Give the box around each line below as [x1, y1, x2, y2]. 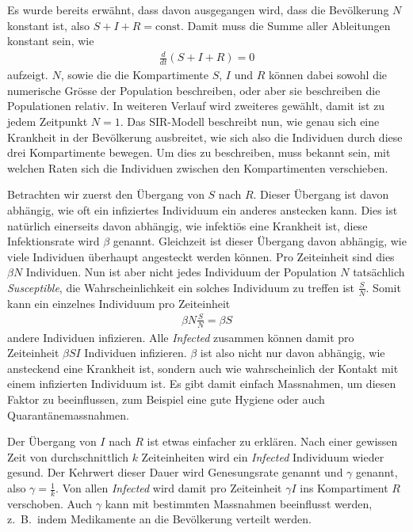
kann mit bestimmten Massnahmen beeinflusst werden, [105, 495, 373, 511]
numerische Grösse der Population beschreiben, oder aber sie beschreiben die [7, 82, 380, 98]
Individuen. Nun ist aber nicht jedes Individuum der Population [25, 264, 337, 280]
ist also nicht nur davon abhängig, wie [200, 344, 385, 361]
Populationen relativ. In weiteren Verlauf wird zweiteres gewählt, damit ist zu [7, 97, 385, 114]
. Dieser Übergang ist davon [253, 186, 389, 203]
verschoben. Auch [7, 495, 93, 511]
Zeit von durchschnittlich [7, 448, 128, 465]
